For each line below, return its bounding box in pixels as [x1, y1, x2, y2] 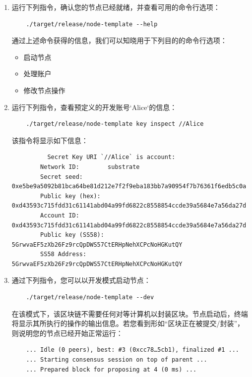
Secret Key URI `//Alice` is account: [47, 154, 176, 161]
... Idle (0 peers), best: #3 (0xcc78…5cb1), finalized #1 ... [26, 346, 239, 354]
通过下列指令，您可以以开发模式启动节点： [11, 275, 151, 285]
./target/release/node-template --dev [26, 294, 154, 301]
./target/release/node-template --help [26, 20, 158, 28]
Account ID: [40, 212, 79, 219]
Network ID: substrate [40, 163, 140, 170]
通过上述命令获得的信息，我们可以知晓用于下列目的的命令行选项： [11, 35, 227, 46]
